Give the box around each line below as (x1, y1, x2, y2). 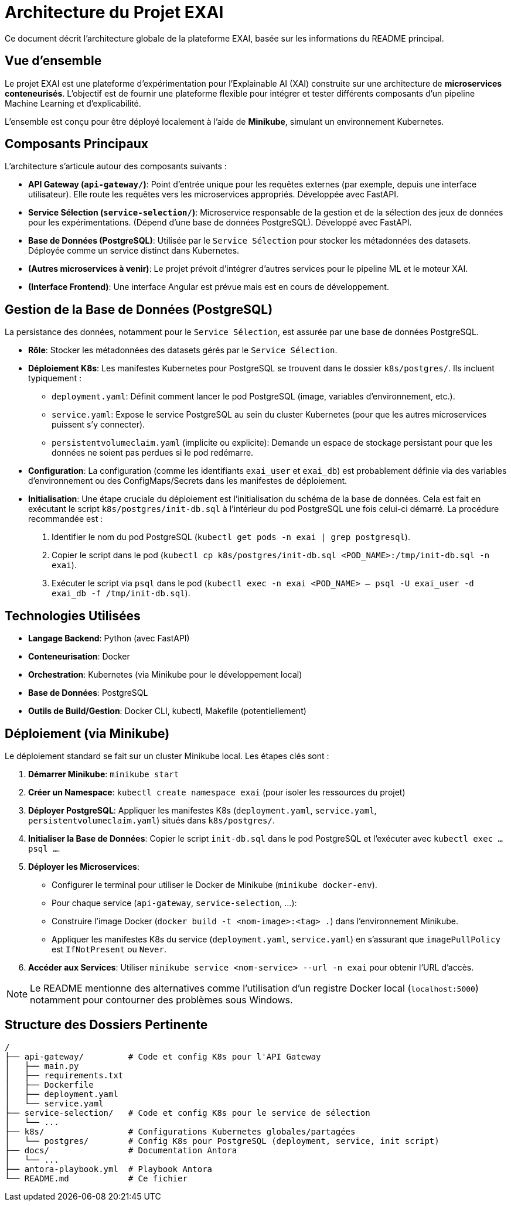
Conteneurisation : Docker (28, 651, 130, 662)
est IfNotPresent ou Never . (52, 944, 166, 954)
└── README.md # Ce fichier (5, 1173, 188, 1183)
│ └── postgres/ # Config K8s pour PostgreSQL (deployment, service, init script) (5, 1136, 440, 1146)
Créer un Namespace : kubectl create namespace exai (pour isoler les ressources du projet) (28, 787, 406, 797)
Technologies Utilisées (5, 608, 141, 623)
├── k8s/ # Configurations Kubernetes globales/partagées (5, 1126, 356, 1136)
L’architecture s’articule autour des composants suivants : (5, 161, 227, 172)
